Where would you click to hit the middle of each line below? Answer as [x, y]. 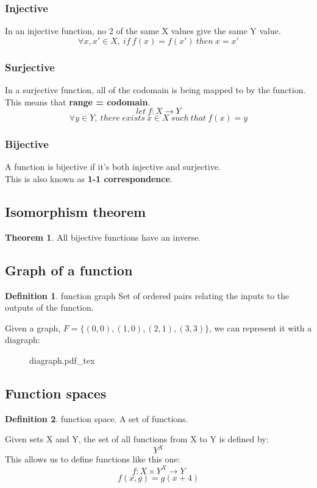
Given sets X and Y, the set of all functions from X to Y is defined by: [137, 439]
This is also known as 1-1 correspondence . [89, 179]
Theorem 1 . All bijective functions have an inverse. [103, 237]
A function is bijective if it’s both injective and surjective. [113, 167]
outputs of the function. [49, 307]
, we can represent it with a [261, 327]
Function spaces [56, 393]
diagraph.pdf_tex [62, 360]
